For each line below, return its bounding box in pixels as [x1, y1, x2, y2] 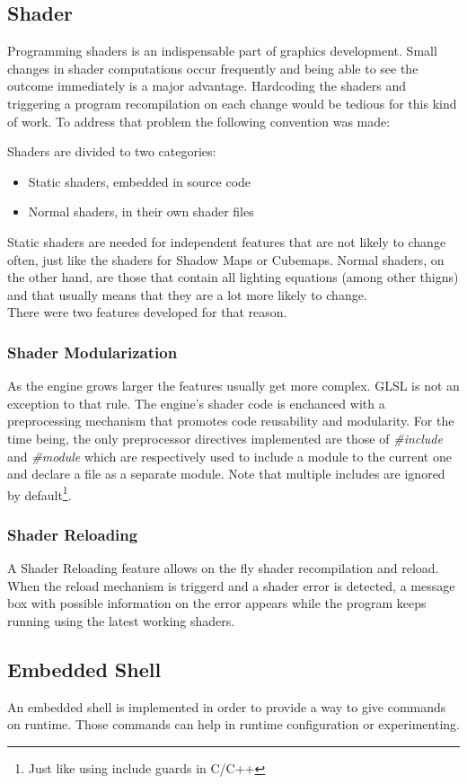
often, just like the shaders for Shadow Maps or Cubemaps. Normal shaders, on [7, 250, 445, 269]
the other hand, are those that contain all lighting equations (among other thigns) [7, 268, 459, 286]
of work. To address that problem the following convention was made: [7, 111, 391, 130]
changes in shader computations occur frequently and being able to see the [7, 58, 419, 77]
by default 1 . [7, 482, 72, 504]
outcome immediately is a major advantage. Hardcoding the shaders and [7, 76, 407, 95]
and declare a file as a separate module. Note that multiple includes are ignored [7, 464, 445, 483]
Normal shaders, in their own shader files [28, 202, 254, 221]
